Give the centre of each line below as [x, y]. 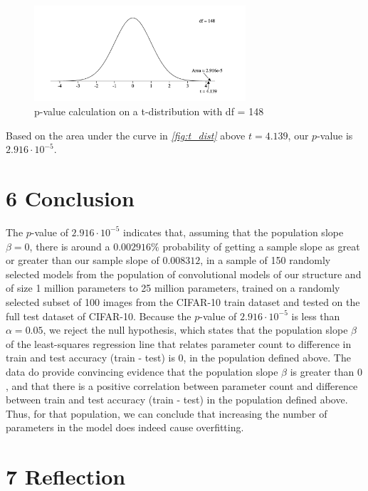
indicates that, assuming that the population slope [233, 232]
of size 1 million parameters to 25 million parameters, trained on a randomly [173, 288]
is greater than [322, 371]
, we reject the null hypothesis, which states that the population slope [195, 330]
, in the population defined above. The [267, 358]
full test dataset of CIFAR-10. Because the [99, 316]
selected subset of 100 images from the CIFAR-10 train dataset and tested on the [183, 301]
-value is [335, 135]
